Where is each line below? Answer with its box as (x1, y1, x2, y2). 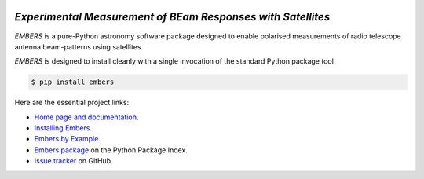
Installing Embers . (34, 123, 93, 133)
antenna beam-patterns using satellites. (14, 42, 144, 51)
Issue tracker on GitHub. (34, 156, 113, 166)
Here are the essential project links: (14, 98, 130, 108)
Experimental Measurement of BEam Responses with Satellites (14, 10, 331, 24)
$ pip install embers (31, 78, 115, 86)
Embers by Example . (34, 134, 101, 144)
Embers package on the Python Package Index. (34, 145, 188, 155)
